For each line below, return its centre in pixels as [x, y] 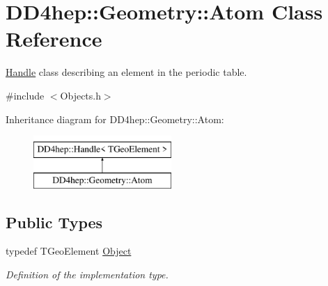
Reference [54, 39]
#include [25, 95]
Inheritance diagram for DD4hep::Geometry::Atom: [115, 119]
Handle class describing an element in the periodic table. [126, 72]
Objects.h [80, 95]
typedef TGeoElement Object [69, 251]
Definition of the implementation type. [87, 275]
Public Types [54, 222]
